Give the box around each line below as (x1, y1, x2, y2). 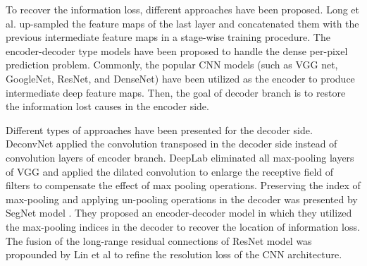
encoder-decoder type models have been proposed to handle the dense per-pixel (6, 43, 348, 58)
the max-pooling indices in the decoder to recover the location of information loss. (6, 219, 360, 234)
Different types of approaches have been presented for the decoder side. (6, 122, 313, 137)
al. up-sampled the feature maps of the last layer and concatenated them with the (6, 16, 359, 30)
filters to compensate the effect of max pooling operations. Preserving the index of (6, 178, 361, 193)
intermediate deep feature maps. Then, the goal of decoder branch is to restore (6, 85, 346, 99)
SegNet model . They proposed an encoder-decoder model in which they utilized (6, 205, 352, 220)
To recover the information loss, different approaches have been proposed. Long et (6, 2, 359, 16)
